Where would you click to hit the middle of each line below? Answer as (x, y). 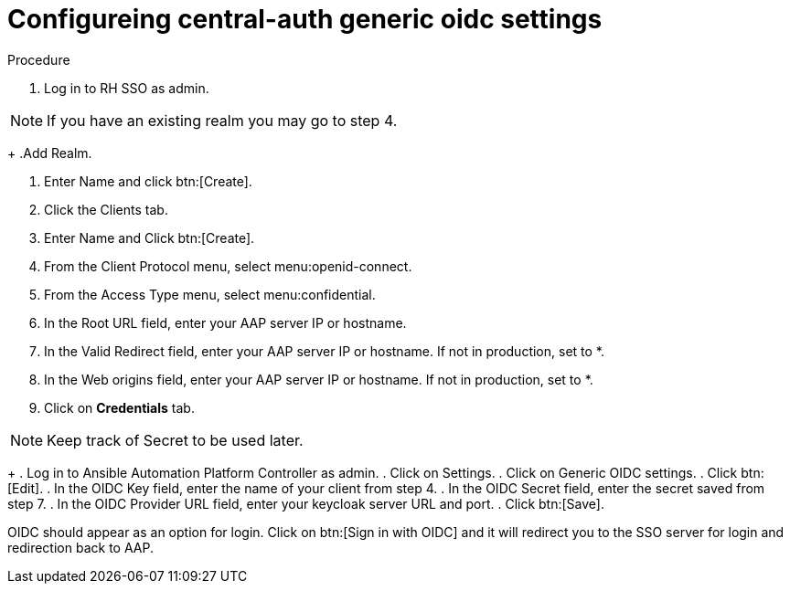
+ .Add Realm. (50, 153)
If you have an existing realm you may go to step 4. (222, 120)
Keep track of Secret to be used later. (175, 440)
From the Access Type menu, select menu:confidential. (210, 294)
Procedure (39, 59)
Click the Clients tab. (106, 209)
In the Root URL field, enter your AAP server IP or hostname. (225, 322)
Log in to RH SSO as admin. (127, 88)
